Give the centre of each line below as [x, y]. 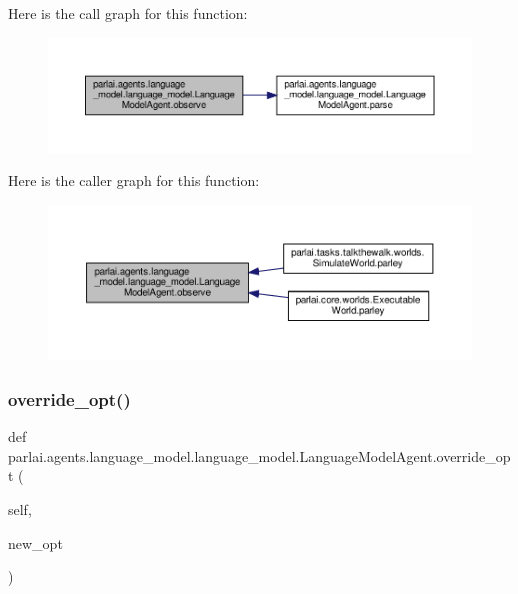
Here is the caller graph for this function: [134, 180]
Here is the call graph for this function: [128, 13]
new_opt [35, 542]
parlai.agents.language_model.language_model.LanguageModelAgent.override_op [259, 455]
